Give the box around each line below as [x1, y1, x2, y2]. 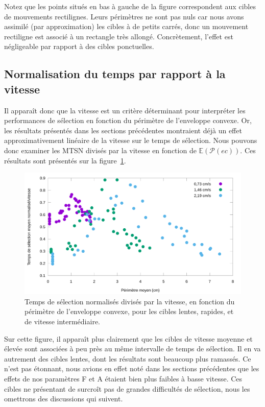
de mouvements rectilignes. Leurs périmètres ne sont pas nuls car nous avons [4, 11, 244, 21]
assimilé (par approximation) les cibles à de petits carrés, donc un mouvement [4, 21, 249, 32]
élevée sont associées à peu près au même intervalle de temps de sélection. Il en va [4, 343, 261, 354]
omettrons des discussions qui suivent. [4, 393, 123, 404]
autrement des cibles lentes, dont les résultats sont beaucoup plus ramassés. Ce [4, 353, 251, 364]
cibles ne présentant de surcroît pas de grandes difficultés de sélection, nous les [4, 383, 250, 394]
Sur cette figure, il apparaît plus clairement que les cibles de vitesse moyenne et [4, 333, 253, 344]
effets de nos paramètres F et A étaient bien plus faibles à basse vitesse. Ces [4, 373, 243, 384]
